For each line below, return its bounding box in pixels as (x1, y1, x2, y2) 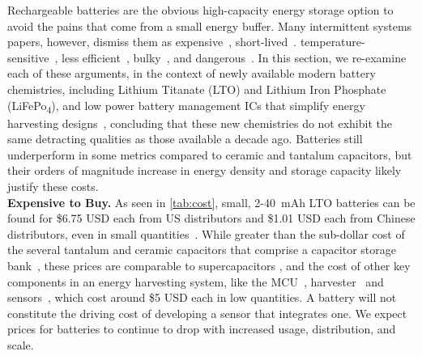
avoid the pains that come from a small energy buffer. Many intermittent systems (7, 17, 412, 34)
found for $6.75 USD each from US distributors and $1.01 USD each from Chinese (7, 210, 416, 227)
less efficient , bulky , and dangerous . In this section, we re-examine (62, 49, 407, 66)
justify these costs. (7, 178, 99, 195)
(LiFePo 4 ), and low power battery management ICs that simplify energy (7, 96, 365, 116)
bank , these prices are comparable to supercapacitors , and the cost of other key (7, 257, 411, 274)
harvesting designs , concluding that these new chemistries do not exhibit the (7, 114, 392, 131)
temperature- (300, 33, 365, 50)
